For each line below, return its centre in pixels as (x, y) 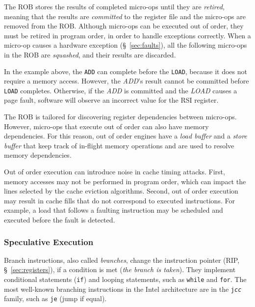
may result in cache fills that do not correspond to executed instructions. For (119, 200)
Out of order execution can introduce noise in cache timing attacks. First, (115, 172)
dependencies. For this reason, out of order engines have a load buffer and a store (126, 136)
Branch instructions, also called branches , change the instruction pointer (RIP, (122, 260)
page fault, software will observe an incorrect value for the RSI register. (111, 100)
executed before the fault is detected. (60, 220)
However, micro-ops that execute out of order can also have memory (106, 126)
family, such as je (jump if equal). (55, 298)
